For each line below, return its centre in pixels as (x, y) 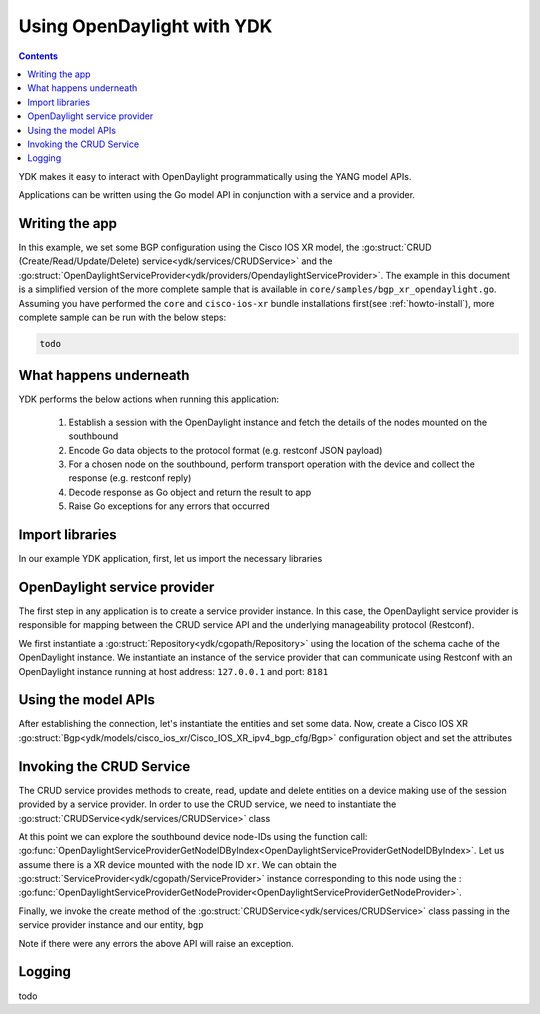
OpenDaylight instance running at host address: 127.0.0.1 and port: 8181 (173, 671)
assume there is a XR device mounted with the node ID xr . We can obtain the (177, 864)
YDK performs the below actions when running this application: (149, 399)
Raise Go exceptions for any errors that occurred (169, 506)
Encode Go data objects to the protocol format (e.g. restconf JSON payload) (225, 450)
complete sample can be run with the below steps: (122, 317)
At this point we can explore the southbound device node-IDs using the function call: (193, 836)
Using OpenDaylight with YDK (145, 26)
